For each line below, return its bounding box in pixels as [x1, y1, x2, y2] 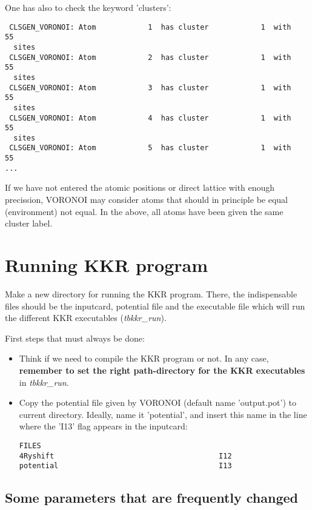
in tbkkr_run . [19, 376, 69, 388]
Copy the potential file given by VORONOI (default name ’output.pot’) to [19, 396, 296, 409]
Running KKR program [5, 253, 208, 277]
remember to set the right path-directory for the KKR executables [19, 363, 305, 376]
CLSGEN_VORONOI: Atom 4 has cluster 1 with [9, 113, 291, 122]
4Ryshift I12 [19, 451, 232, 460]
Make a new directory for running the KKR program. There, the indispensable [5, 287, 297, 300]
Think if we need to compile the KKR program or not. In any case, [19, 352, 269, 365]
